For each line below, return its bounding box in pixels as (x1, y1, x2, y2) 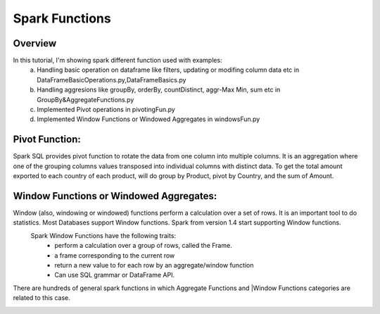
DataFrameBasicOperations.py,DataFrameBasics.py (37, 75, 186, 84)
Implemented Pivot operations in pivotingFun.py (37, 106, 175, 114)
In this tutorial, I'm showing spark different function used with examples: (13, 56, 222, 65)
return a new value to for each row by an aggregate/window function (54, 260, 254, 269)
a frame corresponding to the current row (54, 251, 175, 260)
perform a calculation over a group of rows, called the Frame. (54, 241, 232, 250)
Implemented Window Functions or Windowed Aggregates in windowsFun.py (37, 115, 260, 123)
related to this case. (13, 294, 70, 302)
